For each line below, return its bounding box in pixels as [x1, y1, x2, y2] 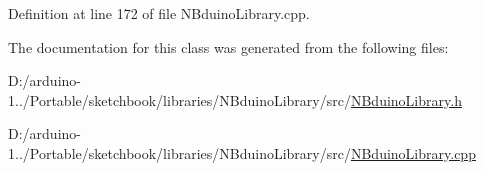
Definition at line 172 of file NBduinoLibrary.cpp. [8, 3, 310, 23]
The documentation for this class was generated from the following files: [8, 36, 449, 57]
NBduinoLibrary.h [350, 89, 462, 110]
